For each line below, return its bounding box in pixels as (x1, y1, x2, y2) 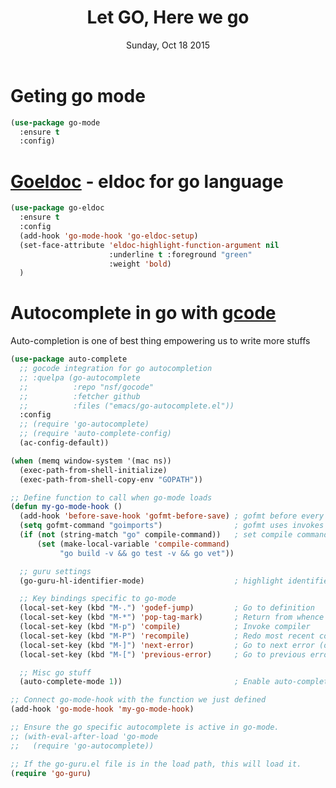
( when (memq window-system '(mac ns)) (10, 456, 172, 466)
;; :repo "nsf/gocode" (19, 382, 155, 392)
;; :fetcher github (19, 391, 141, 401)
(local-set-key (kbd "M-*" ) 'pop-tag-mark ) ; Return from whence (19, 612, 325, 623)
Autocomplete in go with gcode (10, 302, 277, 325)
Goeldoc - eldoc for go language (10, 170, 284, 193)
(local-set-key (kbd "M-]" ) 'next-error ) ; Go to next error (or (19, 640, 333, 650)
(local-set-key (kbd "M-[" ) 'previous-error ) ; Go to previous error (19, 649, 333, 660)
